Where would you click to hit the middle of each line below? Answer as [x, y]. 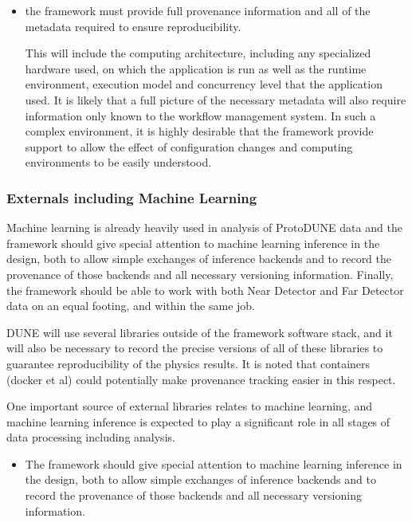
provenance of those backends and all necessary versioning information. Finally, [200, 274]
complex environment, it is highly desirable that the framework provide [199, 131]
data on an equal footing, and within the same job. [131, 306]
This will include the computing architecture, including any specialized [198, 53]
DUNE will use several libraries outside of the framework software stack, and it [200, 332]
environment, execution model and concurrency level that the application [204, 84]
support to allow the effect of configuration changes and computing [189, 146]
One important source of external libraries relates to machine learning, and [190, 406]
